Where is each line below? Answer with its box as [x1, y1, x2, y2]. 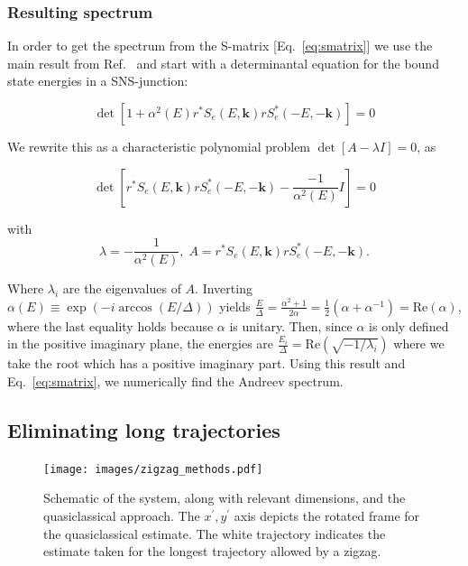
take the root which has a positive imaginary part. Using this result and [7, 354, 406, 373]
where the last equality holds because [7, 316, 214, 335]
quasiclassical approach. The [43, 506, 200, 525]
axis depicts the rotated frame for [234, 506, 420, 525]
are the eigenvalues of [62, 279, 181, 298]
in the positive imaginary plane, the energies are [7, 334, 274, 353]
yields [219, 296, 251, 315]
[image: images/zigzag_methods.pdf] [43, 462, 263, 476]
